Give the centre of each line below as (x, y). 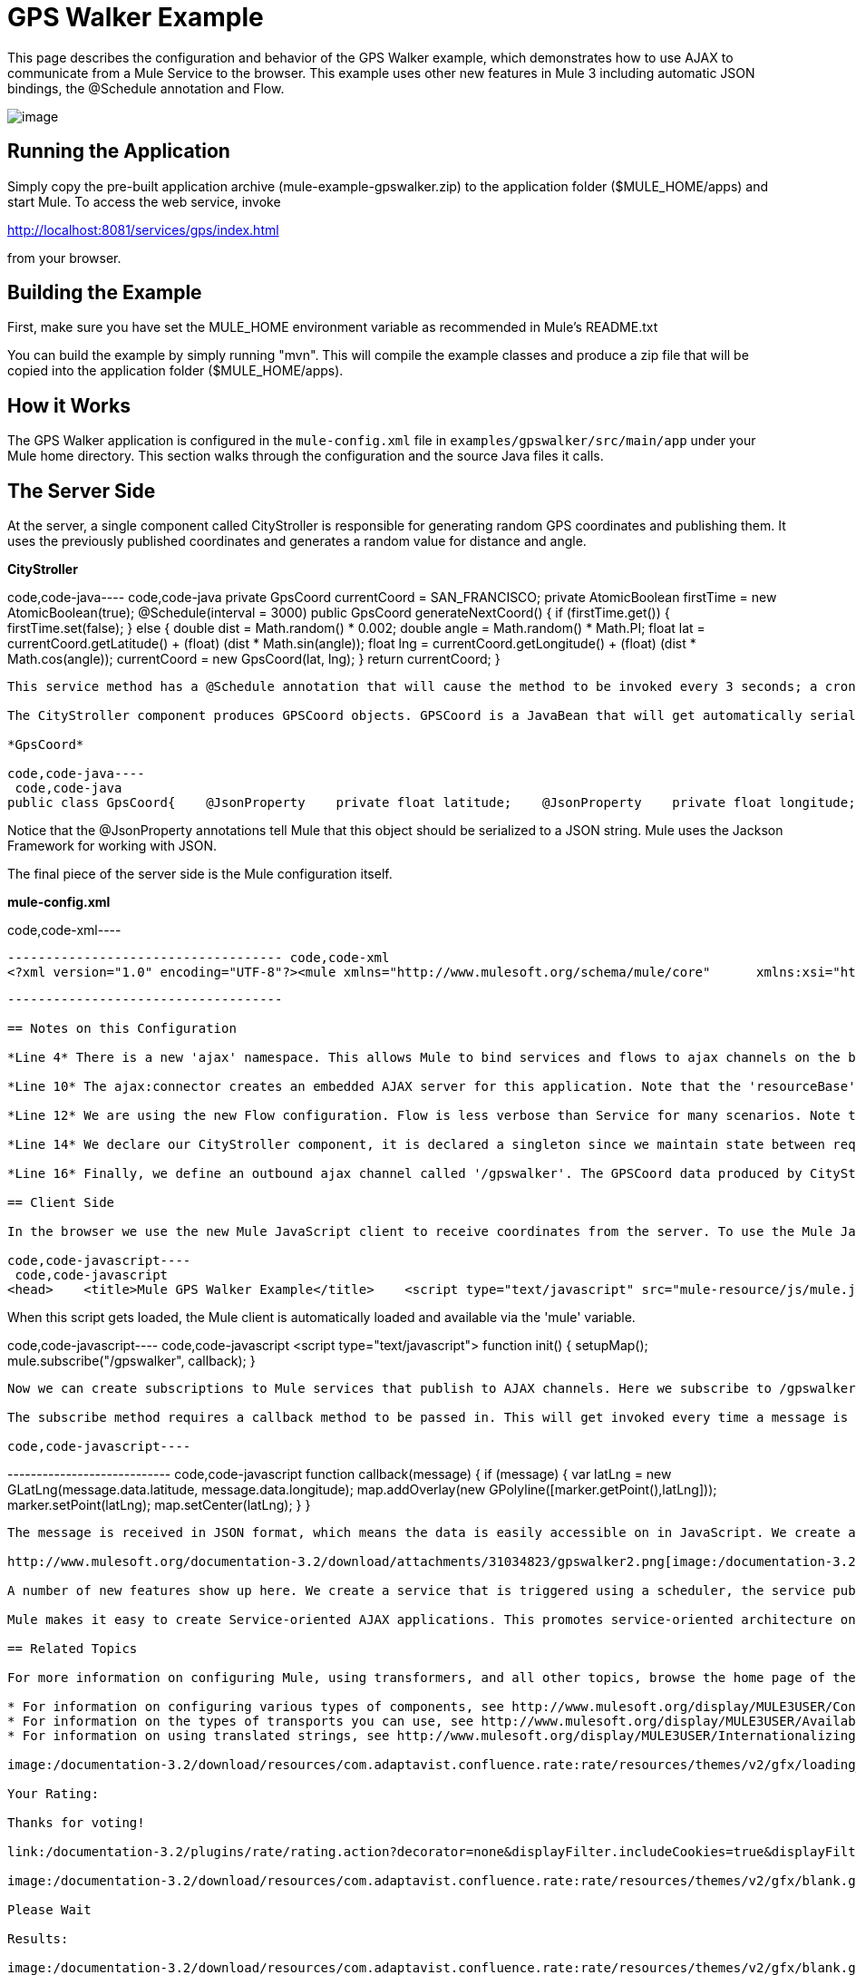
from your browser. (64, 258)
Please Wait (49, 1910)
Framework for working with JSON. (112, 846)
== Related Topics (73, 1649)
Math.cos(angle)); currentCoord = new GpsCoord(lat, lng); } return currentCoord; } (254, 659)
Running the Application (119, 151)
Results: (38, 1939)
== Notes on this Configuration (122, 1029)
